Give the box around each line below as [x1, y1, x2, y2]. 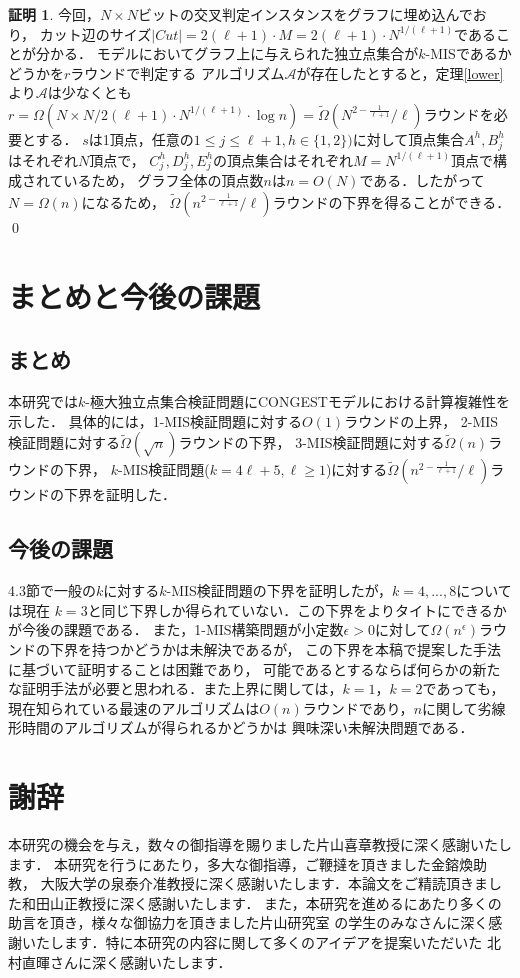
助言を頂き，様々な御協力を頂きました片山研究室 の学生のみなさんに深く [8, 912, 489, 933]
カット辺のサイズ [39, 23, 152, 44]
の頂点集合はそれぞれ [213, 149, 354, 170]
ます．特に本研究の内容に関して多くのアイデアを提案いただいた [63, 932, 483, 953]
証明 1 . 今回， [8, 4, 100, 24]
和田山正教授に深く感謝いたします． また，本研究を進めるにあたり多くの [21, 892, 502, 913]
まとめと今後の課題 [8, 275, 261, 316]
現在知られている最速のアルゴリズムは [8, 697, 260, 718]
